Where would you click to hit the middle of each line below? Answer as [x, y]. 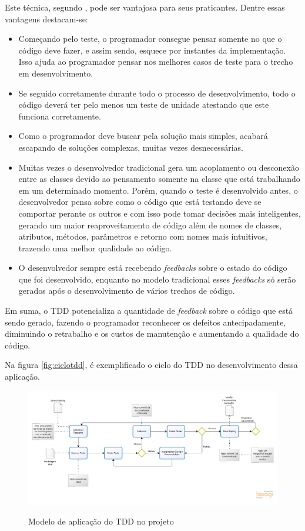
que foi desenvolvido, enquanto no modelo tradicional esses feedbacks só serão [157, 279]
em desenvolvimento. [56, 73]
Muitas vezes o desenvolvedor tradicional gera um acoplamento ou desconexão [159, 167]
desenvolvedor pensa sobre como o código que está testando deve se [140, 202]
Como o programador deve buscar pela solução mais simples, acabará [143, 136]
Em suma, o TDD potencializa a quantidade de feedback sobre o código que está [149, 311]
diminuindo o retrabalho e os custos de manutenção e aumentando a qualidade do [152, 333]
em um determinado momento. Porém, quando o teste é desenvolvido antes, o [158, 190]
